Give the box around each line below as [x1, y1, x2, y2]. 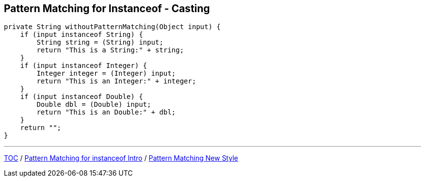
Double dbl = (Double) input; [36, 100, 151, 109]
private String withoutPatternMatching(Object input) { [4, 23, 221, 31]
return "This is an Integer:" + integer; [36, 77, 196, 85]
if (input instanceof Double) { [20, 93, 143, 101]
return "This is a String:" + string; [36, 46, 184, 54]
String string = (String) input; [36, 38, 163, 47]
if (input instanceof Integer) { [20, 62, 147, 70]
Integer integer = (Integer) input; [36, 69, 176, 78]
